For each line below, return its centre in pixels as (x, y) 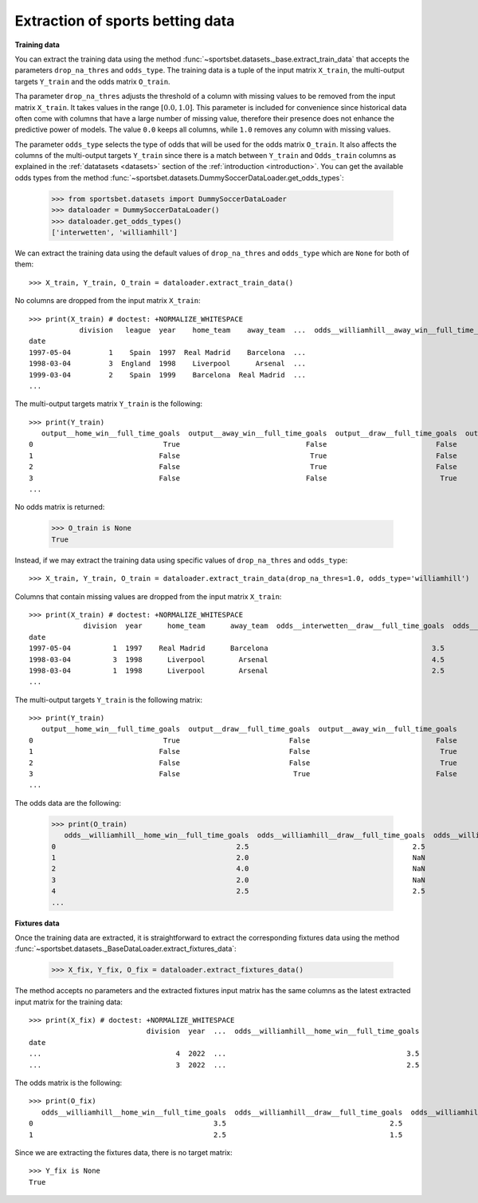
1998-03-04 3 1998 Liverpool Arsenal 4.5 (237, 659)
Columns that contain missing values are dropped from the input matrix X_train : (148, 596)
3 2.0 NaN (238, 880)
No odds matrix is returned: (60, 507)
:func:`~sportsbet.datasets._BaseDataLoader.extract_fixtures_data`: (125, 949)
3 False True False (243, 774)
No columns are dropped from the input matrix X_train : (108, 301)
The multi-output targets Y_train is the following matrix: (109, 700)
